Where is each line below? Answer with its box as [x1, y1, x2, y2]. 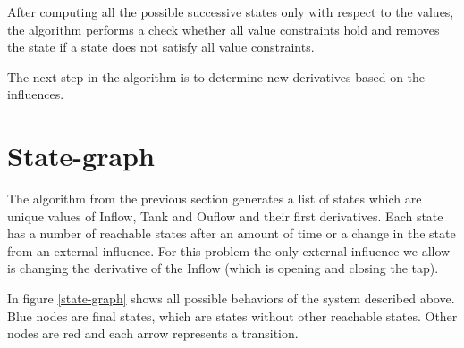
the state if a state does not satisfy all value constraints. [7, 37, 315, 56]
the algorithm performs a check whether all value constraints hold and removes [7, 20, 440, 38]
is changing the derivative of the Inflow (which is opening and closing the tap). [7, 259, 439, 278]
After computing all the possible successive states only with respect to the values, [7, 3, 454, 21]
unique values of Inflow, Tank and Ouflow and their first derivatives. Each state [7, 206, 443, 225]
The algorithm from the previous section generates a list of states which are [7, 189, 422, 208]
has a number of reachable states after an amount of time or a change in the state [7, 224, 456, 243]
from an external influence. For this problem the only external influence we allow [7, 241, 451, 260]
